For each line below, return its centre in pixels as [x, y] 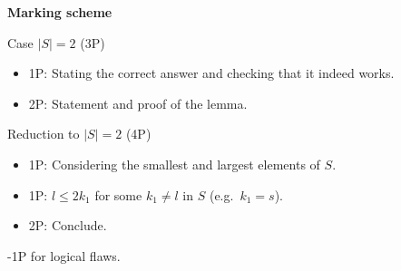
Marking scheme [60, 12]
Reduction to [44, 134]
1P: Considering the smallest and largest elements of [174, 164]
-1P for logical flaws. [64, 255]
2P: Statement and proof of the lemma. [138, 103]
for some [118, 194]
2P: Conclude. [68, 225]
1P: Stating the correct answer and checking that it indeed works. [211, 73]
